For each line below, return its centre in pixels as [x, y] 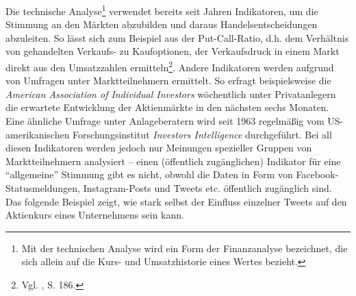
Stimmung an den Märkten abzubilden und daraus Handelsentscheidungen [162, 24]
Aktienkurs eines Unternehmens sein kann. [95, 215]
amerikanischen [38, 134]
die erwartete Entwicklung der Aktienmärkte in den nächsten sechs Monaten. [167, 107]
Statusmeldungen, [43, 188]
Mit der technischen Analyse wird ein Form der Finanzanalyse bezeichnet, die [185, 248]
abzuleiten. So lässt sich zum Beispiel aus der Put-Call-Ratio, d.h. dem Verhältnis [177, 37]
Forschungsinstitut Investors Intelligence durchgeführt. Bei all [202, 134]
